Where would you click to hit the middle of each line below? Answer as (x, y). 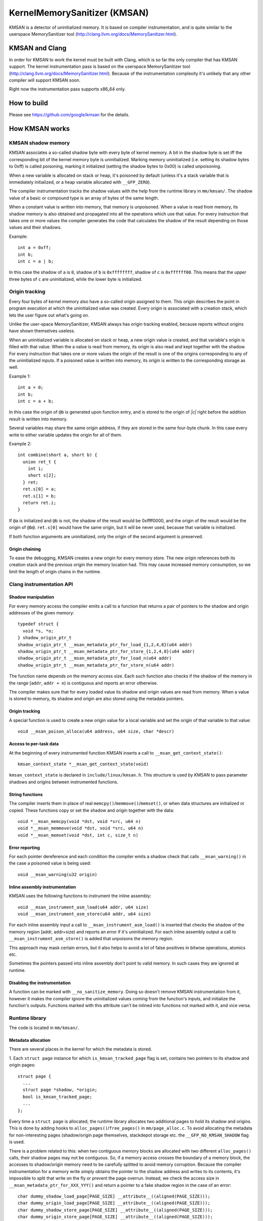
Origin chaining (25, 549)
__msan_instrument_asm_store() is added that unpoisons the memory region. (91, 939)
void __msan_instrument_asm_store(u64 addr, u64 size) (85, 914)
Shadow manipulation (32, 597)
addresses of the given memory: (42, 613)
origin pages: (22, 1065)
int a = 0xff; (34, 248)
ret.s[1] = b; (39, 496)
